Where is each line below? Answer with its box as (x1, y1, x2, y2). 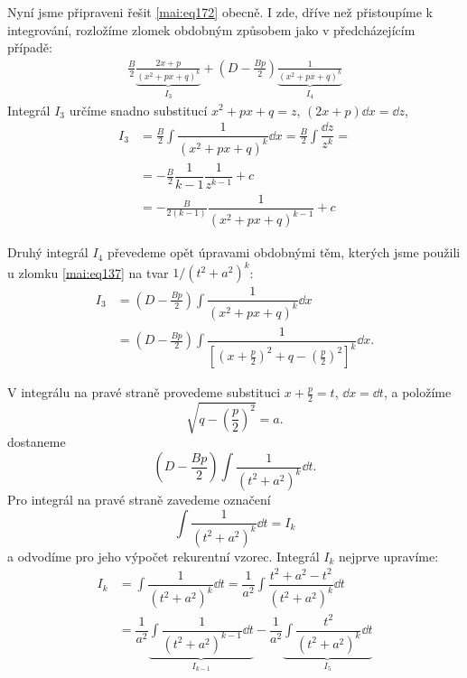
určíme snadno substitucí (69, 100, 208, 119)
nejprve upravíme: (338, 546, 439, 565)
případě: (7, 38, 52, 57)
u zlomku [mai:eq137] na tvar (7, 263, 169, 282)
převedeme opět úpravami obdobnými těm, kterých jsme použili (107, 243, 461, 262)
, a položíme (383, 383, 452, 402)
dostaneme (7, 432, 66, 451)
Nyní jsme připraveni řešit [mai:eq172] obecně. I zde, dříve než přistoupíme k (7, 3, 433, 21)
